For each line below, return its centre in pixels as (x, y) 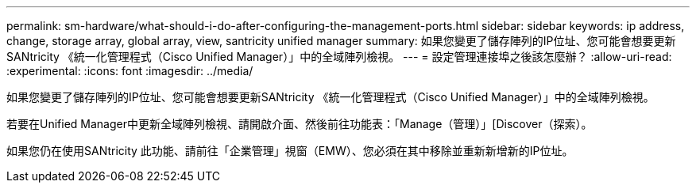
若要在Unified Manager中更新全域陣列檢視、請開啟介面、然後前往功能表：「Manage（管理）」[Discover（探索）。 (300, 124)
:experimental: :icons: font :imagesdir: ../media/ (130, 71)
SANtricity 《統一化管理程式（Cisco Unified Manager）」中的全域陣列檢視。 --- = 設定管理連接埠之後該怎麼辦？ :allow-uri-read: (339, 57)
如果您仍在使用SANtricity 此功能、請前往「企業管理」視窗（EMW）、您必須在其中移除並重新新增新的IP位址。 (290, 151)
